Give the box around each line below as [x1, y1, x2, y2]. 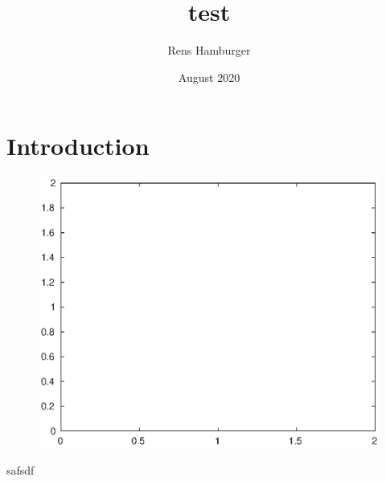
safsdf [6, 461, 35, 478]
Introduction [6, 129, 150, 162]
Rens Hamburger [167, 42, 251, 59]
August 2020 [178, 68, 240, 85]
